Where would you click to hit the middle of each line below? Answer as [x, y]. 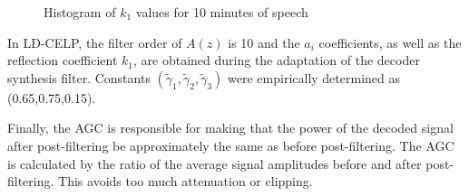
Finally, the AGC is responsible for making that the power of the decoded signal [230, 128]
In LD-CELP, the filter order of [95, 42]
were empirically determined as [314, 77]
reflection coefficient [63, 60]
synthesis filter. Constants [79, 77]
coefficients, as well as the [390, 42]
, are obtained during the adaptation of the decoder [277, 60]
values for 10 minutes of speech [222, 12]
